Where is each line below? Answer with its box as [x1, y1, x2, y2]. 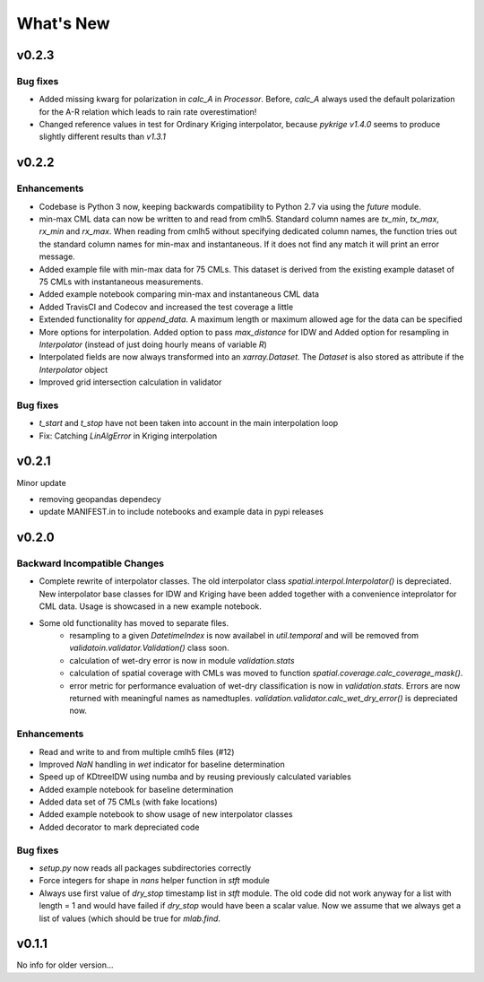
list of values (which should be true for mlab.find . [39, 913, 221, 924]
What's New [16, 13, 111, 33]
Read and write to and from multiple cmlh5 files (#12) [39, 746, 235, 757]
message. [39, 251, 75, 262]
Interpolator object [39, 364, 108, 375]
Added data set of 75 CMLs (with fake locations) [39, 796, 219, 807]
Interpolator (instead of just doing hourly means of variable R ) [39, 339, 268, 350]
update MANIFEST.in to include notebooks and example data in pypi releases [39, 507, 324, 517]
